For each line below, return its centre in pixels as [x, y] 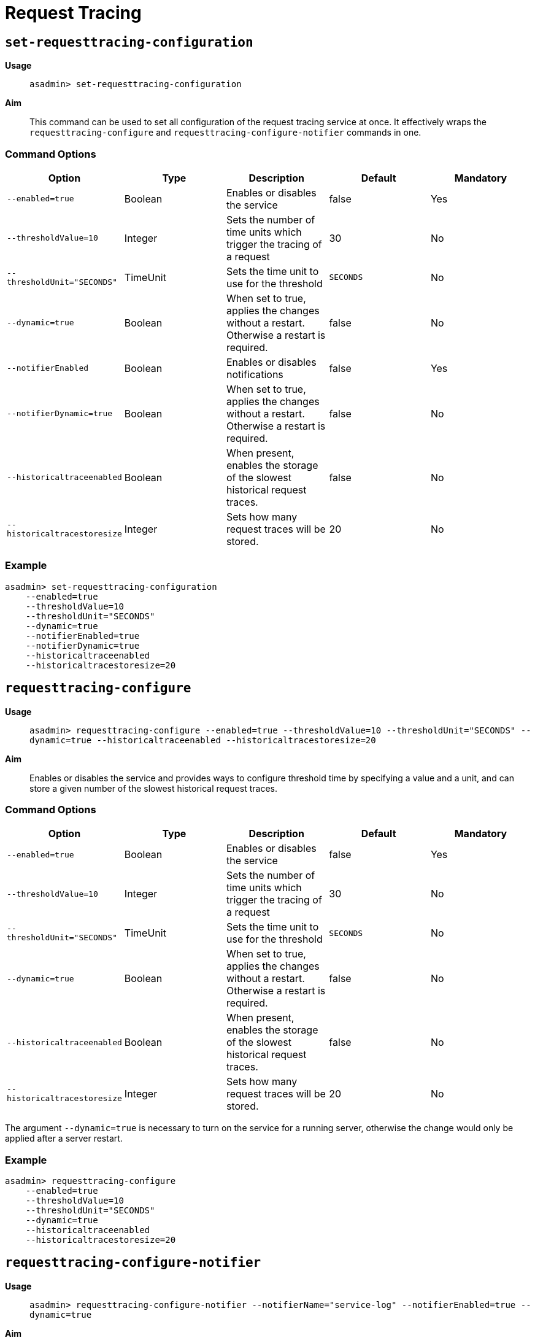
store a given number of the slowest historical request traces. [153, 788]
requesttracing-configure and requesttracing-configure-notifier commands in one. [225, 133]
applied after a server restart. [64, 1139]
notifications [255, 374]
